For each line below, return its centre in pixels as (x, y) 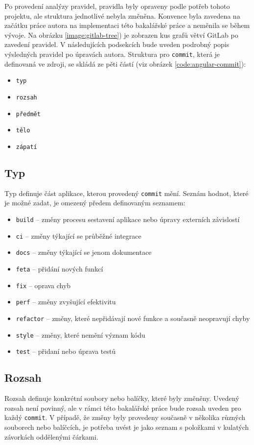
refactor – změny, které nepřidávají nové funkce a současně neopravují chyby (133, 318)
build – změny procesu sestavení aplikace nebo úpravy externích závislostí (128, 219)
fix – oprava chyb (43, 285)
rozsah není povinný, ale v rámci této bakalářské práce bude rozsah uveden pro (123, 408)
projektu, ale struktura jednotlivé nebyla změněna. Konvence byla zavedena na (122, 15)
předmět (28, 114)
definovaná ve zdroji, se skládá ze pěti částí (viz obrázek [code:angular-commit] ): (125, 63)
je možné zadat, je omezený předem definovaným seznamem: (95, 203)
